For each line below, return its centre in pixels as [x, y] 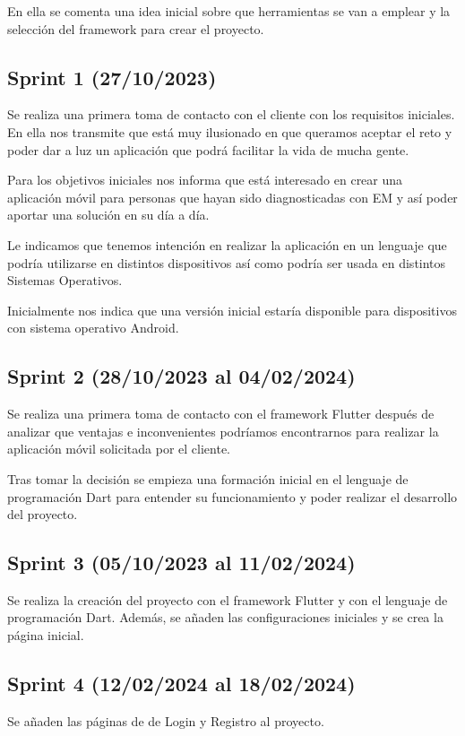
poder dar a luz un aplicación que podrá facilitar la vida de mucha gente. [208, 149]
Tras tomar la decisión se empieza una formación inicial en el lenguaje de [208, 478]
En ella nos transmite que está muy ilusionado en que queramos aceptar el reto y [230, 131]
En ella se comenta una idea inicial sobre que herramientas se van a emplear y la [229, 11]
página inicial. [46, 635]
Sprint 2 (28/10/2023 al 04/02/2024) [181, 376]
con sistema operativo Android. [93, 328]
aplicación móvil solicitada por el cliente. [119, 449]
